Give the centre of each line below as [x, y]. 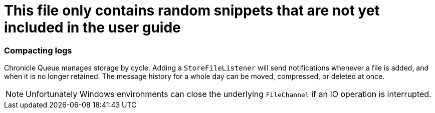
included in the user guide [92, 27]
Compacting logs [38, 50]
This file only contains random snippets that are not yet [192, 10]
